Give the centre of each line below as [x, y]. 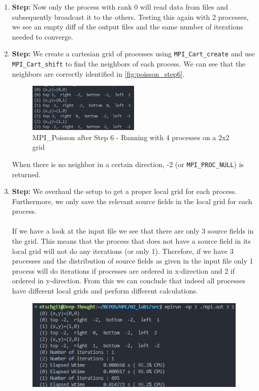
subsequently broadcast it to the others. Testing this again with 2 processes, [130, 17]
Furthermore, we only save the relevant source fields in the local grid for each [132, 201]
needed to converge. [42, 36]
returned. [26, 174]
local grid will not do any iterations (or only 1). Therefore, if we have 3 [123, 251]
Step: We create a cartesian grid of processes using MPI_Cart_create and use [133, 54]
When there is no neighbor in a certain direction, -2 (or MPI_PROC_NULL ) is [128, 164]
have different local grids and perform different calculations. [105, 291]
